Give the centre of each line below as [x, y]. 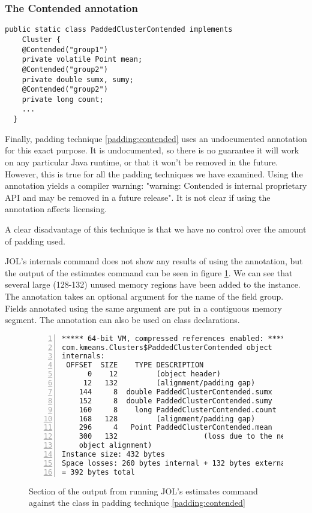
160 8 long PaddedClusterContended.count [178, 410]
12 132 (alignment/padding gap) [169, 383]
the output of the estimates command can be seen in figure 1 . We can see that [149, 272]
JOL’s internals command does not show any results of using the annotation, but [154, 261]
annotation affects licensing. [56, 209]
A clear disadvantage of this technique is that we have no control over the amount [156, 229]
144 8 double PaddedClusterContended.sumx [175, 392]
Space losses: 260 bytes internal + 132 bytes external [176, 463]
